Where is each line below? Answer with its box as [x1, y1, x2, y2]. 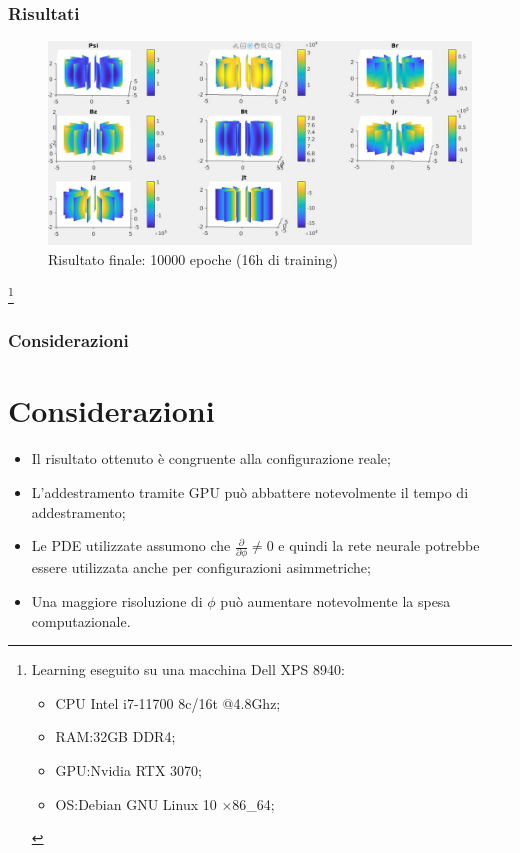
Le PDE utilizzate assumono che [31, 535, 231, 556]
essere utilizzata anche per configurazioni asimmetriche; [31, 557, 371, 578]
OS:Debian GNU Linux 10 [55, 793, 217, 814]
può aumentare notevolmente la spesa [220, 591, 451, 612]
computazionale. [31, 610, 131, 631]
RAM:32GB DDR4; [55, 726, 176, 747]
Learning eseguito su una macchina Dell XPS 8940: [31, 659, 345, 680]
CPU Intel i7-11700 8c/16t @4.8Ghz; [55, 692, 281, 713]
